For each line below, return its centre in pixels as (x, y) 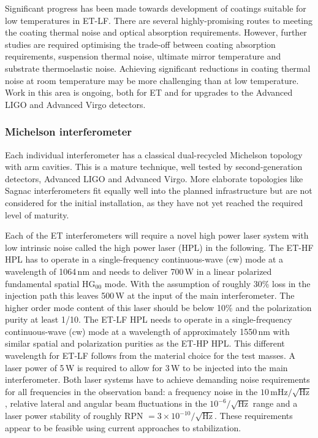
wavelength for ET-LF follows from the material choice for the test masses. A (150, 355)
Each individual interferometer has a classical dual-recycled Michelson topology (154, 154)
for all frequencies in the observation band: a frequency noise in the (131, 391)
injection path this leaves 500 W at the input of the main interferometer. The (150, 295)
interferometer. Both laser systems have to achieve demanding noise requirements (157, 379)
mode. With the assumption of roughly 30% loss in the (207, 283)
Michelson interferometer (69, 132)
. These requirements (254, 416)
